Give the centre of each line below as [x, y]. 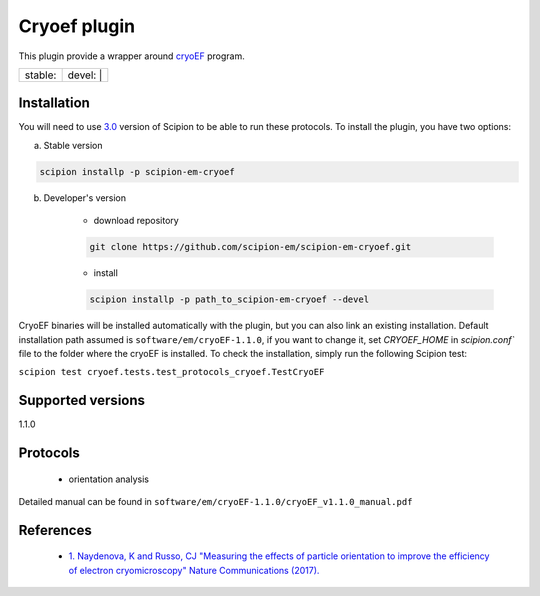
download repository [136, 221]
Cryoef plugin [76, 26]
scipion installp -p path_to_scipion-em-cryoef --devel [229, 299]
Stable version [73, 145]
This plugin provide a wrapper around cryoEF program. [131, 56]
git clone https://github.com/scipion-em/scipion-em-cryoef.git [250, 247]
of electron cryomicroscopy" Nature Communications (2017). [194, 570]
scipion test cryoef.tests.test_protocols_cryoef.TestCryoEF [171, 372]
